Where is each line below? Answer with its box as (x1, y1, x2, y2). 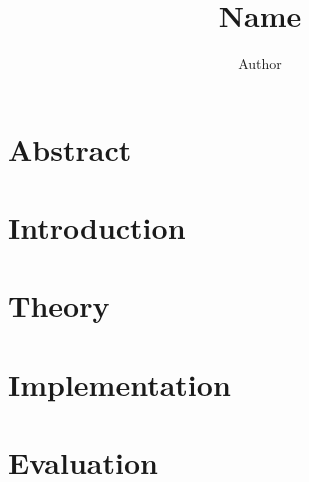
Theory (8, 285, 110, 326)
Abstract (8, 128, 132, 169)
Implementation (8, 363, 231, 404)
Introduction (8, 207, 186, 248)
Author (238, 53, 282, 74)
